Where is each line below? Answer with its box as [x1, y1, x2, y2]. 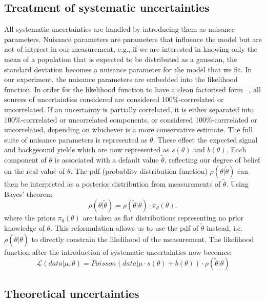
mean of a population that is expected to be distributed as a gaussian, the [4, 53, 237, 64]
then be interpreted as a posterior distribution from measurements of [4, 178, 221, 189]
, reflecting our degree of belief [164, 154, 260, 165]
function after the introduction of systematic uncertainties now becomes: [4, 246, 232, 257]
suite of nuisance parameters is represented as [4, 134, 148, 145]
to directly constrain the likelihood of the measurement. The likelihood [31, 233, 254, 244]
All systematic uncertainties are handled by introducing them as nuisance [4, 24, 235, 34]
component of [4, 154, 47, 165]
